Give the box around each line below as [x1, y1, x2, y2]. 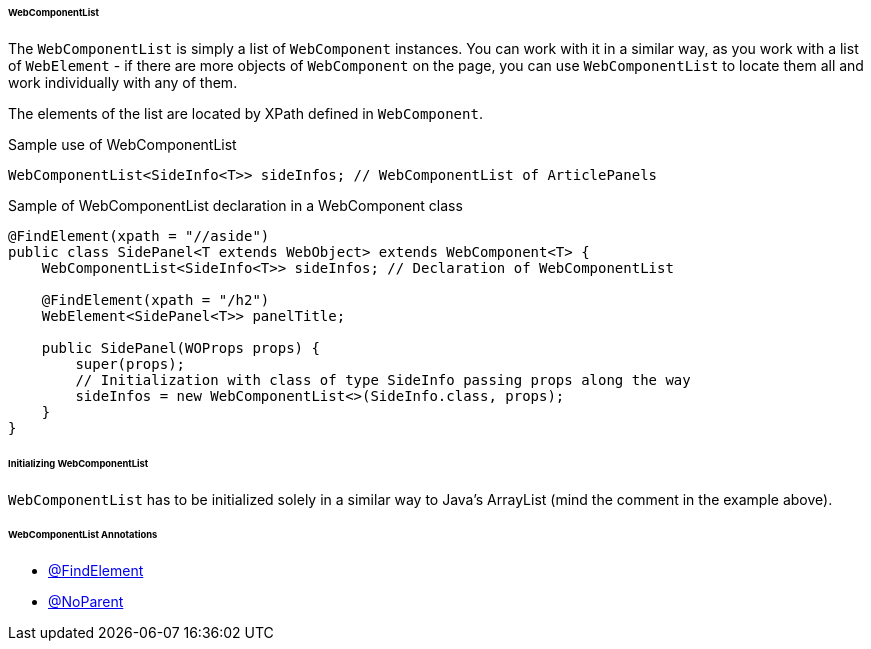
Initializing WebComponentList [8, 457, 149, 469]
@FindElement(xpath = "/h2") [41, 291, 270, 308]
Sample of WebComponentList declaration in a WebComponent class [8, 196, 463, 214]
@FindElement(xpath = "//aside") [8, 227, 270, 244]
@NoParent [48, 593, 124, 611]
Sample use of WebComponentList [8, 135, 237, 153]
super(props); [75, 355, 186, 372]
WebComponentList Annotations [8, 529, 158, 541]
